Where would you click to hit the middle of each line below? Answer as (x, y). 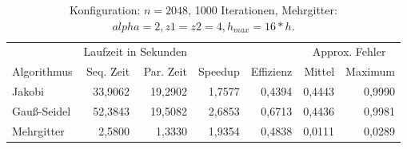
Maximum (370, 71)
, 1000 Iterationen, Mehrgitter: (263, 10)
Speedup (219, 71)
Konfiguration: (105, 10)
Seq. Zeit (108, 71)
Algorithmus (42, 71)
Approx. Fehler (349, 51)
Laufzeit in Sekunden (135, 51)
